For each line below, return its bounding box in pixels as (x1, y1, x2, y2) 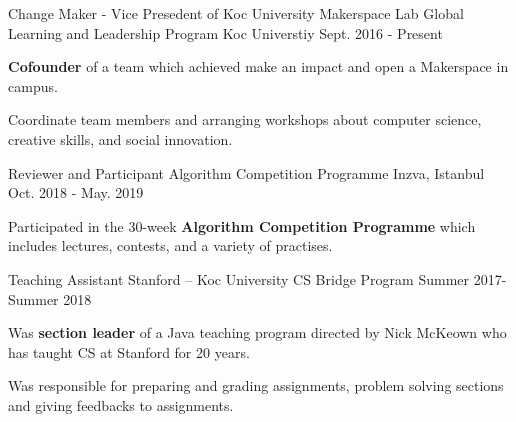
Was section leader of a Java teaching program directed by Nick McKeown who (8, 322, 507, 343)
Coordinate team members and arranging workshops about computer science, (8, 109, 482, 130)
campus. (8, 75, 58, 96)
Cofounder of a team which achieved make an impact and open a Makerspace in (8, 56, 509, 77)
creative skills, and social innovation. (8, 128, 233, 149)
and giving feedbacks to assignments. (8, 394, 234, 415)
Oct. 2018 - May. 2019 (8, 182, 144, 203)
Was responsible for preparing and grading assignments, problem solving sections (8, 375, 504, 396)
